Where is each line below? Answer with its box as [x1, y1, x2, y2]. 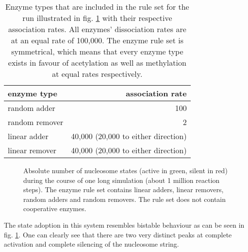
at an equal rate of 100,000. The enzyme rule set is [11, 35, 184, 46]
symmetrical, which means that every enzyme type [11, 46, 183, 57]
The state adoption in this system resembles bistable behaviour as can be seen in [4, 219, 245, 230]
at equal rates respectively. [52, 68, 143, 79]
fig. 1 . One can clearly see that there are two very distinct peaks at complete [4, 229, 232, 239]
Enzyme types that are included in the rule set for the [5, 1, 189, 12]
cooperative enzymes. [23, 203, 86, 214]
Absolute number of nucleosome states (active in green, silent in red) [23, 165, 228, 175]
